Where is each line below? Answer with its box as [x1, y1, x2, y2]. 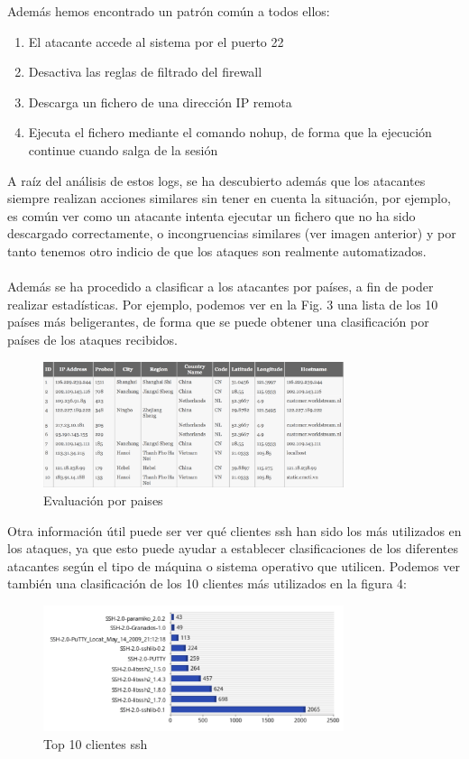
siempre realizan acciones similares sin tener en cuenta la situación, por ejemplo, [7, 189, 451, 208]
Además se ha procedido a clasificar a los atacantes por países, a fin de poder [7, 277, 434, 296]
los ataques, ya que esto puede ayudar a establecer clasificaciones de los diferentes [7, 539, 458, 558]
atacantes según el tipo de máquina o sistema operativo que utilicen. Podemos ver [7, 556, 460, 575]
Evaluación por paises [43, 491, 163, 510]
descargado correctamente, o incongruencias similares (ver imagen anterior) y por [7, 224, 456, 243]
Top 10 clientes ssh [43, 734, 148, 753]
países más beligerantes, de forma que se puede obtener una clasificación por [7, 312, 429, 331]
